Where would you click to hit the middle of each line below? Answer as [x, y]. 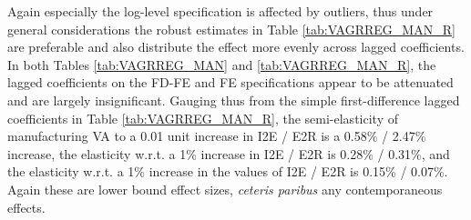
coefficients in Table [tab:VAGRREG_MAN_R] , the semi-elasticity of [203, 118]
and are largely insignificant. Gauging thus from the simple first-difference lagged [234, 100]
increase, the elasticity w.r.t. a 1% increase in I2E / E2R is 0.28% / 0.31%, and [229, 153]
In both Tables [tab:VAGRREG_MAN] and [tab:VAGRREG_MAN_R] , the [222, 64]
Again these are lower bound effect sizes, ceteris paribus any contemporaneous [225, 189]
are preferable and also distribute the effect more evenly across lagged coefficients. [236, 47]
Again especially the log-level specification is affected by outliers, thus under [220, 11]
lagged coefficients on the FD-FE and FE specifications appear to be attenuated [230, 82]
